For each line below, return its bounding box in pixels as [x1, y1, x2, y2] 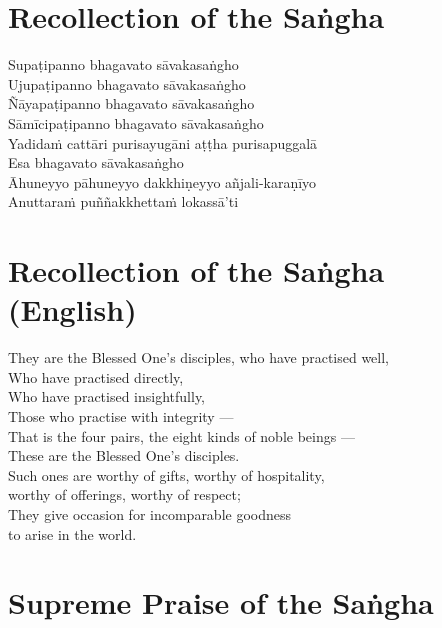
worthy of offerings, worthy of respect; [8, 484, 241, 505]
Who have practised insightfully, [8, 386, 206, 407]
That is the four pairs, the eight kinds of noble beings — [8, 425, 355, 446]
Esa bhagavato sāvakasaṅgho [8, 152, 184, 173]
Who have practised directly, [8, 366, 184, 387]
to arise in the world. [8, 523, 137, 544]
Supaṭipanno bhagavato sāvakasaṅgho [8, 54, 239, 75]
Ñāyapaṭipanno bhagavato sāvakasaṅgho [8, 93, 255, 114]
